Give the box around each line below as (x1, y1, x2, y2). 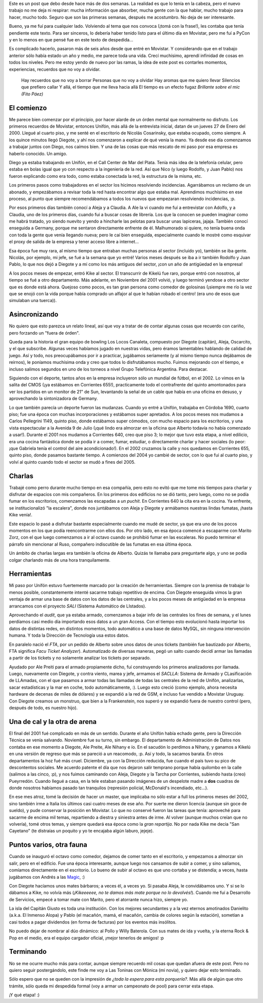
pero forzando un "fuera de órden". (9, 330, 80, 336)
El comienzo (9, 104, 47, 112)
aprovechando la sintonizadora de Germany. (9, 396, 98, 401)
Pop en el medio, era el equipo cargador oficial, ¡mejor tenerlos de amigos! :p (9, 935, 164, 941)
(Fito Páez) (21, 91, 43, 97)
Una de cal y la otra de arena (9, 718, 97, 726)
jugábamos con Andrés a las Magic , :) (9, 874, 85, 880)
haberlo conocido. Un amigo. (9, 151, 68, 156)
